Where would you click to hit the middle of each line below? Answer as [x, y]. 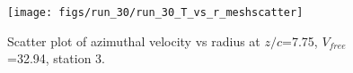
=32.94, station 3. [56, 58]
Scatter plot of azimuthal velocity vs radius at [134, 41]
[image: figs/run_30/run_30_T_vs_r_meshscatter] [155, 12]
